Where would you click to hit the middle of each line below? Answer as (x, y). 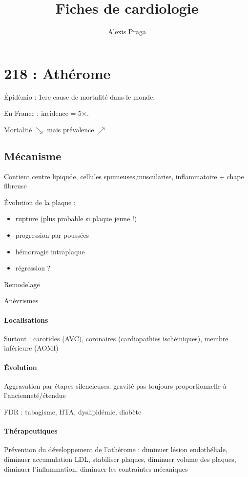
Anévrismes (21, 301)
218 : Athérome (57, 73)
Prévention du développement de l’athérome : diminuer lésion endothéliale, (116, 449)
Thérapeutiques (31, 431)
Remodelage (22, 284)
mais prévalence (71, 129)
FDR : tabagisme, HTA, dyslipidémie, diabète (73, 411)
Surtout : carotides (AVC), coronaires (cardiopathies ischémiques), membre (116, 338)
